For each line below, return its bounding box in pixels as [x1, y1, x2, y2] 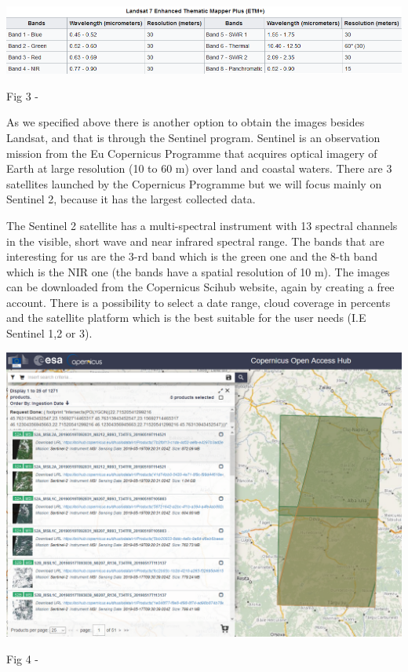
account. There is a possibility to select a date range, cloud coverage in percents [6, 294, 391, 310]
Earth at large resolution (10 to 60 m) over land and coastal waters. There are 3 [6, 160, 392, 177]
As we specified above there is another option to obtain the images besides [6, 114, 365, 130]
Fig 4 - [6, 650, 39, 667]
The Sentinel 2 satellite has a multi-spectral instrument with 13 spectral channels [6, 217, 398, 233]
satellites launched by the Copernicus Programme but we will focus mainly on [6, 175, 382, 192]
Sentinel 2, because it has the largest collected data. [6, 191, 256, 207]
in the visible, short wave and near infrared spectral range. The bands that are [6, 232, 384, 249]
